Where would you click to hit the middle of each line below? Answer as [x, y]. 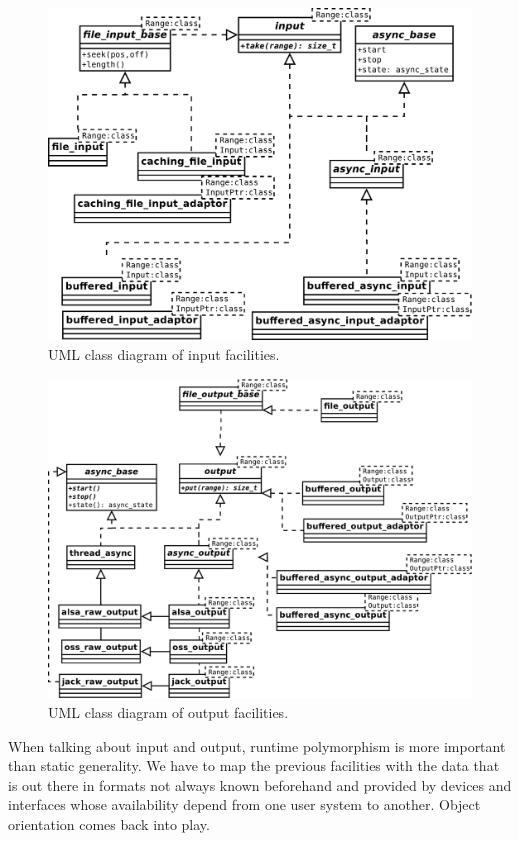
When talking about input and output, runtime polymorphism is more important [257, 745]
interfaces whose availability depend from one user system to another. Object [244, 804]
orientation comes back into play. [109, 823]
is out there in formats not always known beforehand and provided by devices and [260, 784]
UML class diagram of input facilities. [164, 354]
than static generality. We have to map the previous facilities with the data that [254, 765]
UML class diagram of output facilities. [168, 711]
